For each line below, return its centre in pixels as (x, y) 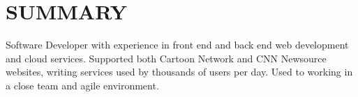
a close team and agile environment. (82, 85)
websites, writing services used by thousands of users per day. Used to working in (179, 72)
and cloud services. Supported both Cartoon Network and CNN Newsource (166, 58)
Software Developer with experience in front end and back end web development (177, 45)
